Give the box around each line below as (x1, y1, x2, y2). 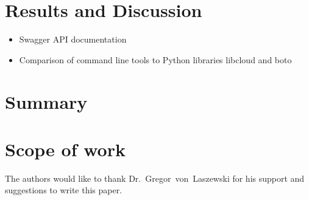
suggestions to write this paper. (5, 184, 123, 196)
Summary (5, 89, 88, 114)
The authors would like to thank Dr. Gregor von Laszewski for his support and (5, 171, 305, 184)
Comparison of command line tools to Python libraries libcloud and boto (19, 53, 292, 66)
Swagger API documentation (19, 33, 127, 46)
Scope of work (5, 136, 126, 161)
